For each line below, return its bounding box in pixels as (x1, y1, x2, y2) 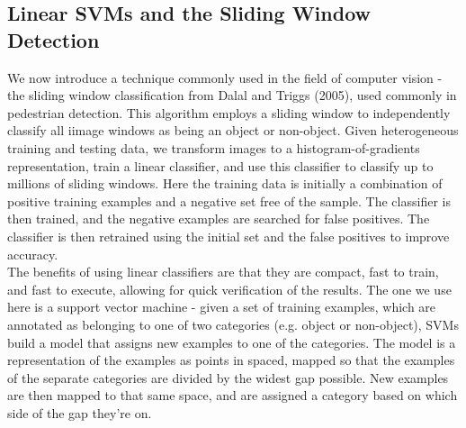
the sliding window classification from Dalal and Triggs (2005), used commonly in (7, 86, 457, 105)
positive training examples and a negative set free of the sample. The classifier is (7, 191, 451, 210)
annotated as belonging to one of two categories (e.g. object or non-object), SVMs (7, 314, 459, 333)
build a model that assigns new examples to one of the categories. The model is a (7, 332, 456, 351)
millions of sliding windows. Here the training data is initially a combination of (7, 174, 443, 193)
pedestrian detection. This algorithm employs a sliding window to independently (7, 103, 451, 122)
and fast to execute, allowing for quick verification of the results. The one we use (7, 279, 452, 298)
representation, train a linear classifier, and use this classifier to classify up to (7, 156, 434, 175)
